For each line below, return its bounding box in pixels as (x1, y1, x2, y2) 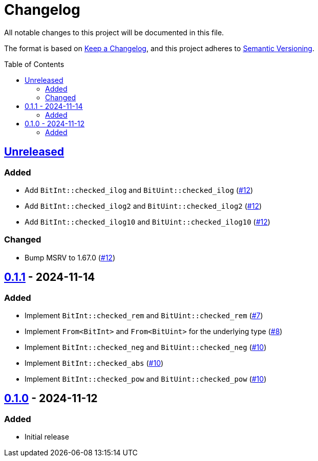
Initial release (25, 432, 69, 442)
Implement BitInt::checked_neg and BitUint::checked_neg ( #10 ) (25, 342, 267, 352)
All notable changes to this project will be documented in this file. (4, 28, 224, 37)
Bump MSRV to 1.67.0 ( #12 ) (25, 253, 115, 262)
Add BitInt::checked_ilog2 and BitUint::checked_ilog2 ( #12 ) (25, 201, 262, 210)
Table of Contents (4, 59, 65, 69)
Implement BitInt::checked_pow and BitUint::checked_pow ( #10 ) (25, 374, 267, 383)
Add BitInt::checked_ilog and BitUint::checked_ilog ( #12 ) (25, 185, 253, 194)
